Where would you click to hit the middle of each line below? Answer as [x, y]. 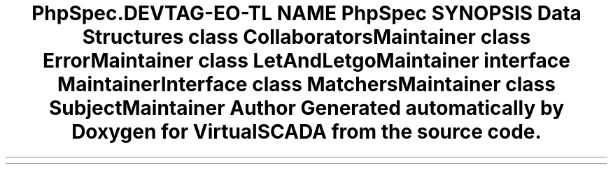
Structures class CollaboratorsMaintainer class [306, 37]
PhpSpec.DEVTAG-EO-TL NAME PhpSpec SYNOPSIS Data [306, 13]
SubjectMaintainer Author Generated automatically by [306, 108]
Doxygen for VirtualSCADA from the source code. [306, 132]
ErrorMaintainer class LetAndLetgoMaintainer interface [306, 61]
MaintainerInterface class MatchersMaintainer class [306, 84]
